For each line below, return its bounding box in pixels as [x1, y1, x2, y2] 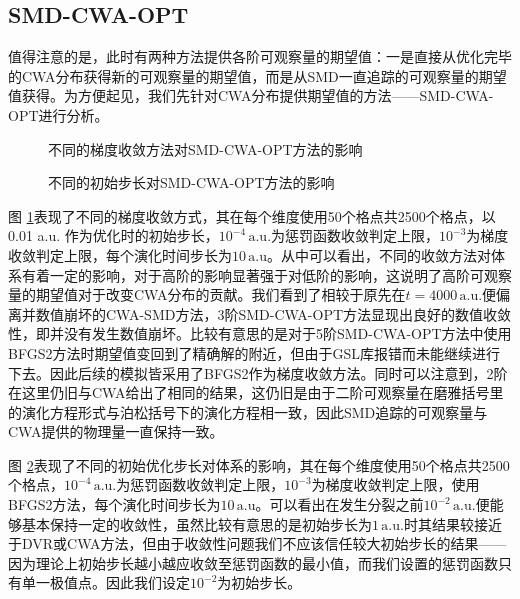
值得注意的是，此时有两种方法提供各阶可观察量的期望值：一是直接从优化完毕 [8, 46, 512, 67]
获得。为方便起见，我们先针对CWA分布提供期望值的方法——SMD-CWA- [21, 85, 494, 106]
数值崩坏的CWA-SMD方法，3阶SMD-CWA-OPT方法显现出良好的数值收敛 [35, 303, 512, 324]
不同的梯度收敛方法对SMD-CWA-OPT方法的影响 [48, 138, 363, 159]
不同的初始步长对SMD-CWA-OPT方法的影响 [48, 172, 335, 193]
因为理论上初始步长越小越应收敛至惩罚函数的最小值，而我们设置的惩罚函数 [8, 552, 498, 573]
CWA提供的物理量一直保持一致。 [8, 421, 224, 442]
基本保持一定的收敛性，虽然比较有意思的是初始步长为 [21, 513, 372, 534]
